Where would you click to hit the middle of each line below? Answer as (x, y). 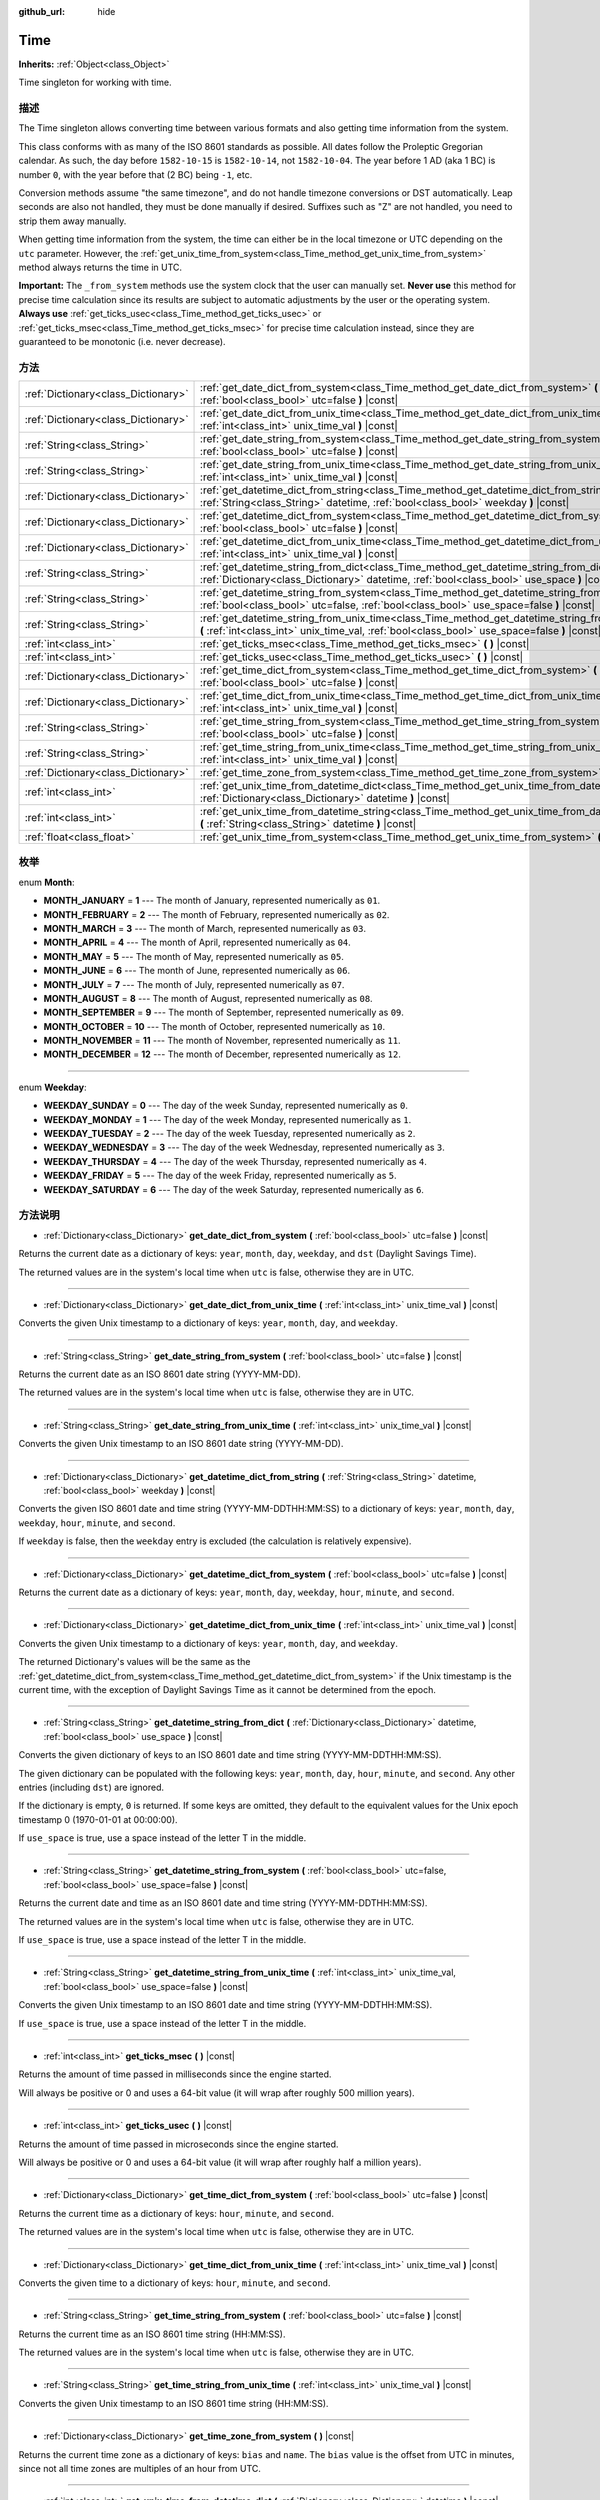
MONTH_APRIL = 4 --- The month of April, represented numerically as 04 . (197, 942)
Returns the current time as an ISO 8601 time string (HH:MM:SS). (152, 2334)
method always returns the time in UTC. (100, 267)
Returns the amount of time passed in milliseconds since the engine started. (175, 2074)
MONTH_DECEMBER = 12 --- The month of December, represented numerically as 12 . (222, 1054)
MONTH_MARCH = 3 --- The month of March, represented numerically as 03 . (205, 928)
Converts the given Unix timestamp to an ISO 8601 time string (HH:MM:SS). (173, 2403)
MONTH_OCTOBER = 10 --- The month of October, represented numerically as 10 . (214, 1026)
